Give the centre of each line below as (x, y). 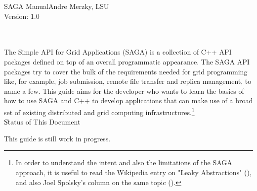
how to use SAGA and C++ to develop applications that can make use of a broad (128, 100)
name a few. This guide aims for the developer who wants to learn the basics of (124, 91)
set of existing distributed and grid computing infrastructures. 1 (99, 111)
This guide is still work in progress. (57, 138)
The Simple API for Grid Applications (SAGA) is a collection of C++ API (118, 52)
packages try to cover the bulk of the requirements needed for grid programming (126, 71)
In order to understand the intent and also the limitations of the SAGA (124, 162)
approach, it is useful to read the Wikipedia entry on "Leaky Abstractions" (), (133, 172)
